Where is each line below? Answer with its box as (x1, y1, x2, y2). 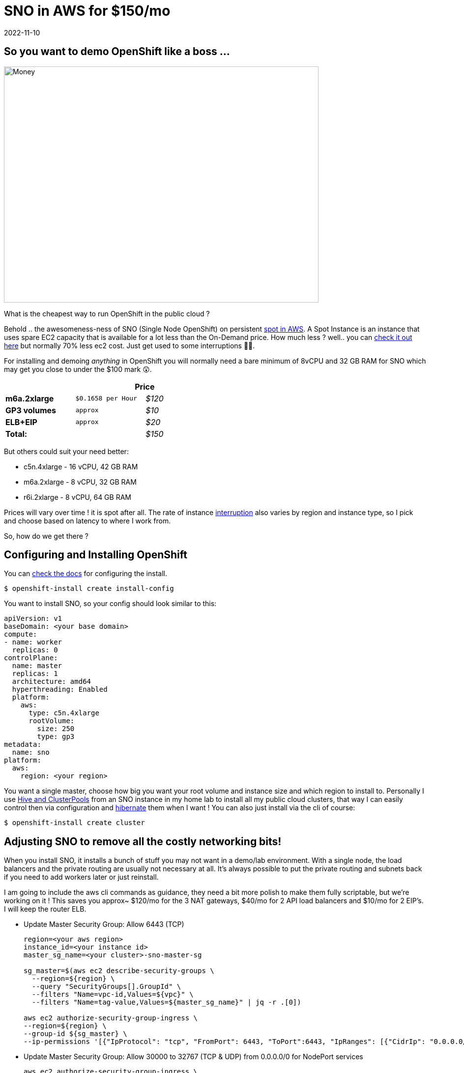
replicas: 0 (12, 646, 58, 654)
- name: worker (4, 638, 62, 646)
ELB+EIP (5, 417, 37, 427)
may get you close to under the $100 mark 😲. (4, 365, 152, 373)
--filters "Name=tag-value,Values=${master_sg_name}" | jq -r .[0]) (31, 998, 301, 1007)
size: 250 (37, 725, 75, 733)
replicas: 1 (12, 670, 58, 678)
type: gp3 (37, 733, 75, 741)
